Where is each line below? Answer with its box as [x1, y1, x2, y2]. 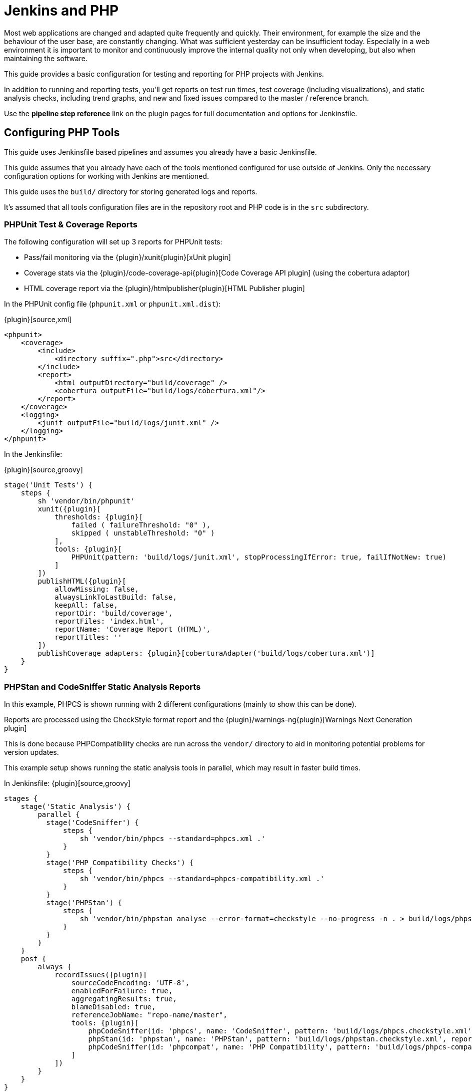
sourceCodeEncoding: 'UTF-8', [71, 979, 189, 987]
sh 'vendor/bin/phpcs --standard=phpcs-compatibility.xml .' [79, 875, 324, 883]
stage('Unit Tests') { [4, 481, 93, 489]
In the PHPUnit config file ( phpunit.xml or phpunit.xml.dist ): [4, 300, 221, 309]
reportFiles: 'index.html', [54, 617, 164, 626]
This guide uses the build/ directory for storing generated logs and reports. [4, 187, 257, 196]
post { [20, 955, 46, 963]
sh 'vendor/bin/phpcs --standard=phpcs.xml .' [79, 835, 265, 843]
